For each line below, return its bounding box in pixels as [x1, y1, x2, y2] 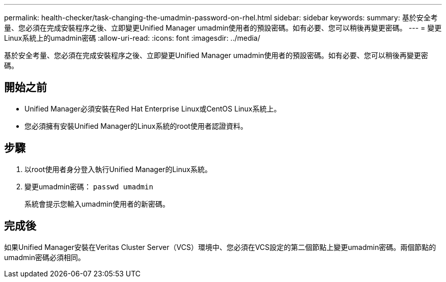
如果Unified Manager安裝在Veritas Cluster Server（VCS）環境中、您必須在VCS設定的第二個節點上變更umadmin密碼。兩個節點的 [4, 242, 436, 251]
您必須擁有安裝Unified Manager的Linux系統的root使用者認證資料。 [24, 121, 247, 130]
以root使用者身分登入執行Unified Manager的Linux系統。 [24, 164, 212, 174]
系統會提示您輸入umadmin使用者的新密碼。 [24, 199, 170, 208]
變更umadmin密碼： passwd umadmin [24, 182, 153, 191]
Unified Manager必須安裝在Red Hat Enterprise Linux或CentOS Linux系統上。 [24, 104, 281, 113]
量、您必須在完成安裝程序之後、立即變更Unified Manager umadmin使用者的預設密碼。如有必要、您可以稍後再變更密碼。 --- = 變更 [4, 23, 442, 32]
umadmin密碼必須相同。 [4, 252, 85, 262]
